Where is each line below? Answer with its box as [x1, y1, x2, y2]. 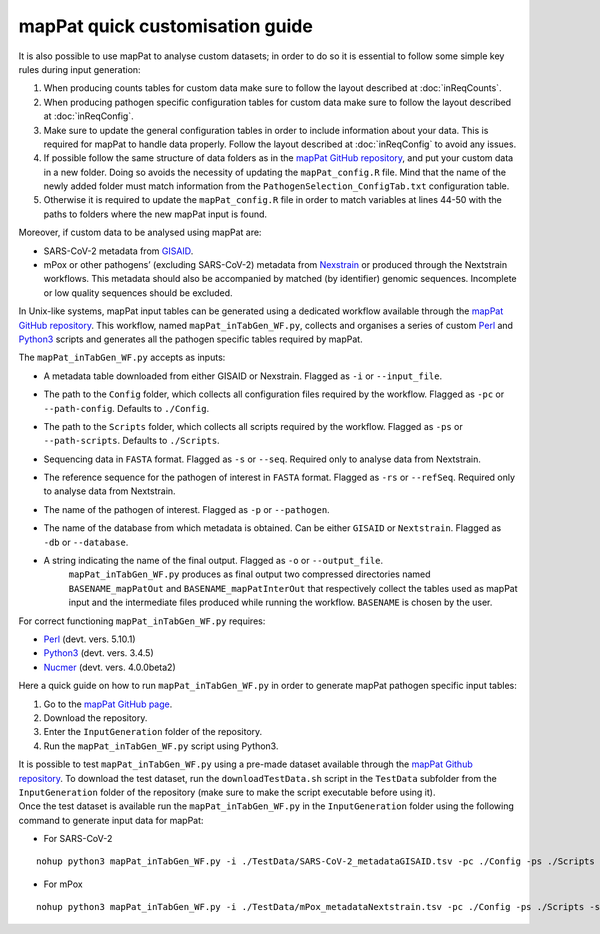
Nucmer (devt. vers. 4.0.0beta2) [43, 661, 177, 673]
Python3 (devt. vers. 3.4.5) [43, 647, 154, 659]
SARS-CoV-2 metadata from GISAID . [43, 245, 194, 257]
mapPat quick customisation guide [18, 15, 314, 37]
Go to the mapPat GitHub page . [43, 698, 173, 710]
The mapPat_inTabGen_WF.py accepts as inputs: [18, 351, 226, 364]
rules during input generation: [18, 63, 141, 75]
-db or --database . [43, 536, 129, 548]
